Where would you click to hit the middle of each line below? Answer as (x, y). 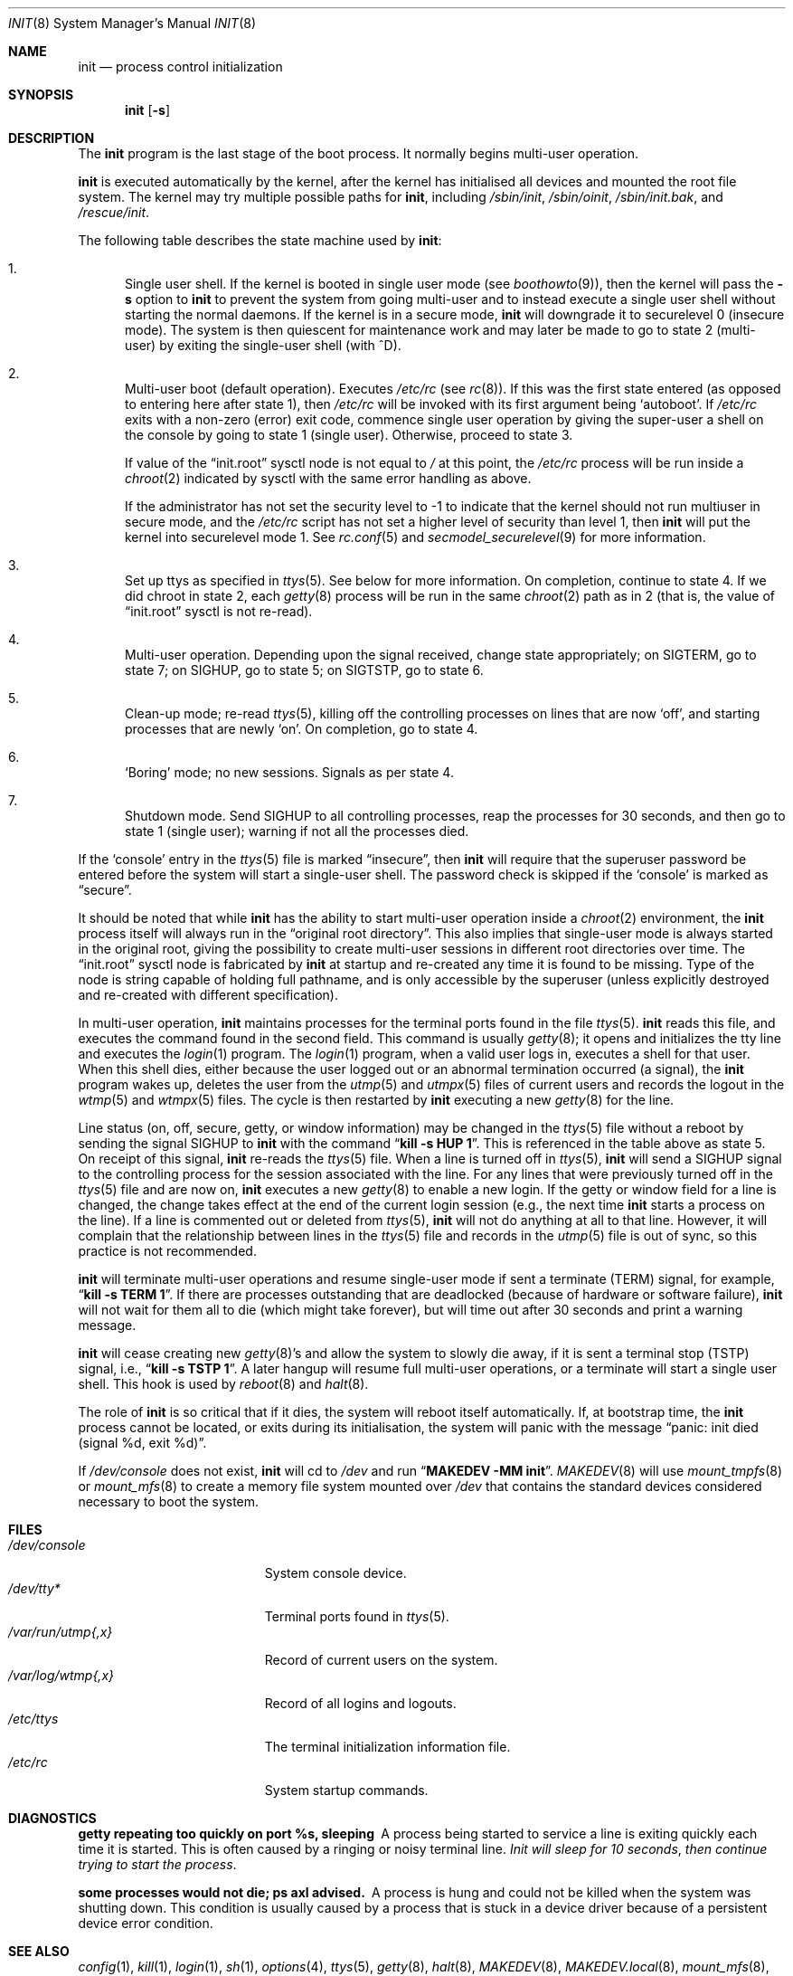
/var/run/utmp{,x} (61, 1632)
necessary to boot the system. (169, 1501)
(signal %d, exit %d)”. (142, 1443)
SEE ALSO (39, 1951)
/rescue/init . (114, 212)
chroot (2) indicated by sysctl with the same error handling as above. (328, 478)
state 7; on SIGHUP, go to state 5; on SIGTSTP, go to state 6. (304, 670)
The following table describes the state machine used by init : (260, 240)
